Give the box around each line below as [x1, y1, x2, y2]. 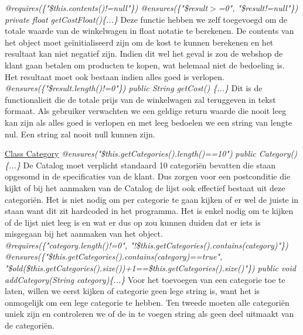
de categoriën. [5, 319, 55, 331]
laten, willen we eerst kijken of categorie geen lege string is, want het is [5, 285, 260, 297]
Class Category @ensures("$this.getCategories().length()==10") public [5, 147, 256, 160]
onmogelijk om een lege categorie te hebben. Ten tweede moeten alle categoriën [5, 296, 290, 308]
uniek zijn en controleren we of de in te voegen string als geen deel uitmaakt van [5, 308, 294, 320]
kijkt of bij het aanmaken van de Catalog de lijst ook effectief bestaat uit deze [5, 181, 285, 194]
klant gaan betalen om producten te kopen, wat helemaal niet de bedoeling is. [5, 58, 285, 71]
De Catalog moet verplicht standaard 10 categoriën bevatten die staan [23, 158, 276, 171]
